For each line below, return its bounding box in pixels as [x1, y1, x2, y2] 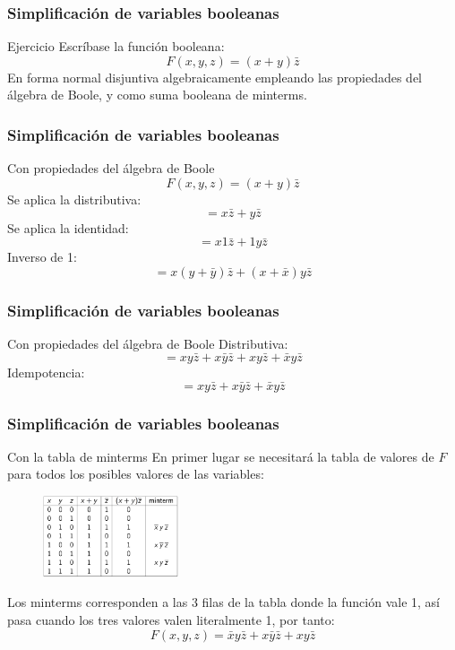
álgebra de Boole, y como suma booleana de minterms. [7, 85, 307, 104]
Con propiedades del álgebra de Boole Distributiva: [7, 334, 288, 353]
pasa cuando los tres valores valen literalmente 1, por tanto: [7, 610, 335, 628]
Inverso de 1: [7, 247, 77, 266]
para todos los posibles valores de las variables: [7, 464, 264, 483]
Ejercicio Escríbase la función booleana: [7, 37, 225, 56]
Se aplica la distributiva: [7, 189, 142, 208]
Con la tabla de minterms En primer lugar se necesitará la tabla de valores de [7, 446, 434, 465]
